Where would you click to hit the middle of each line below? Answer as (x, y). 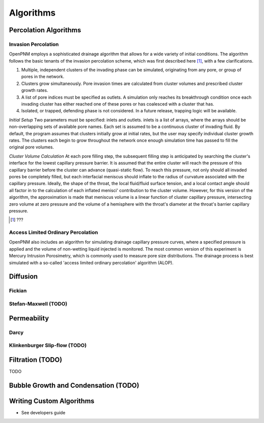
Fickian (18, 291)
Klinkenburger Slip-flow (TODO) (48, 345)
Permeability (29, 318)
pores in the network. (43, 77)
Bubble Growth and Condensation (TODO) (74, 385)
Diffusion (23, 277)
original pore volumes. (32, 147)
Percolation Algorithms (45, 30)
